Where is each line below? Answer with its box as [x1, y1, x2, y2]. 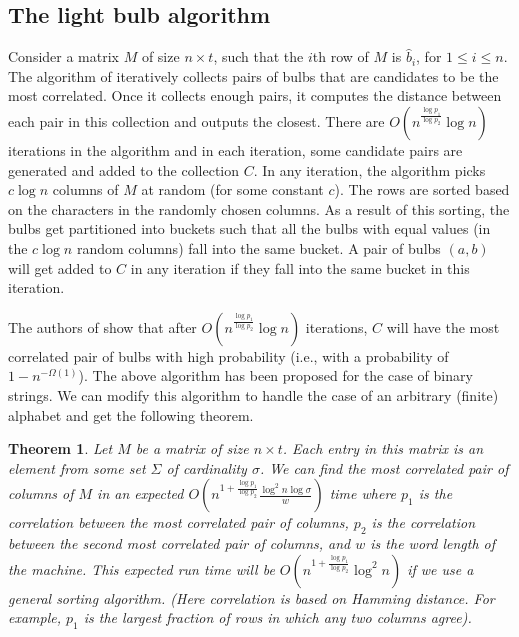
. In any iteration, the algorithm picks [253, 159, 486, 180]
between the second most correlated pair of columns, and [8, 533, 351, 554]
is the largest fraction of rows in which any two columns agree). [83, 607, 472, 628]
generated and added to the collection [8, 159, 240, 180]
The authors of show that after [8, 316, 197, 337]
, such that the [213, 46, 304, 67]
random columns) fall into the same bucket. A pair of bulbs [76, 237, 441, 258]
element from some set [8, 457, 146, 478]
